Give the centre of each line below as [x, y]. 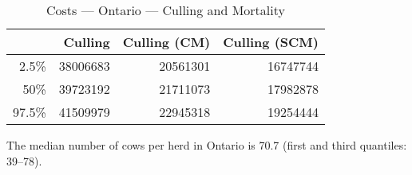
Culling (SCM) [271, 42]
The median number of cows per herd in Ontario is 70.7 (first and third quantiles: [207, 145]
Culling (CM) [166, 42]
